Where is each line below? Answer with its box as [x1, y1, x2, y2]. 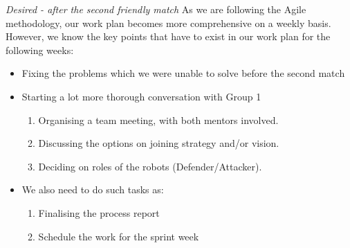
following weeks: [6, 42, 74, 57]
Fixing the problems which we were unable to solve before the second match [21, 66, 345, 80]
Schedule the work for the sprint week [38, 229, 199, 243]
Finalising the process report [38, 205, 160, 220]
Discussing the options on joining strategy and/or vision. [38, 136, 279, 150]
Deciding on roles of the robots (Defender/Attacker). [38, 159, 262, 173]
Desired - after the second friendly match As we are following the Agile [6, 2, 306, 16]
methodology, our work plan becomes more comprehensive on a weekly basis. [6, 15, 331, 30]
